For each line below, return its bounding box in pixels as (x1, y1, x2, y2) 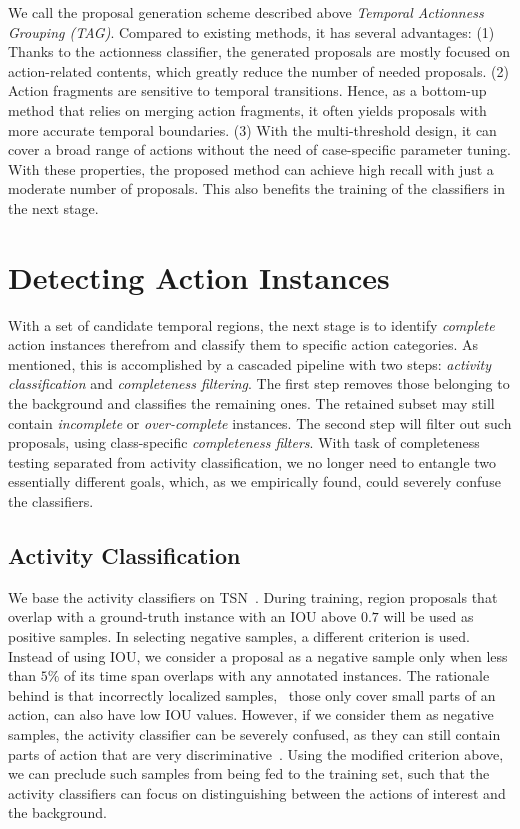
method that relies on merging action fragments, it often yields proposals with (8, 99, 487, 120)
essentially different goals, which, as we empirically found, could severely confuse (8, 471, 501, 492)
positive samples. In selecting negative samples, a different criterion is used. (8, 625, 470, 646)
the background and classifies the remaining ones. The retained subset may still (8, 393, 495, 414)
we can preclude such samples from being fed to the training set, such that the (8, 763, 490, 784)
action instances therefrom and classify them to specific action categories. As (8, 334, 478, 355)
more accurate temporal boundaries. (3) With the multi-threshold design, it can (8, 119, 497, 140)
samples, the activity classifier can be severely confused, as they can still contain (8, 723, 501, 744)
